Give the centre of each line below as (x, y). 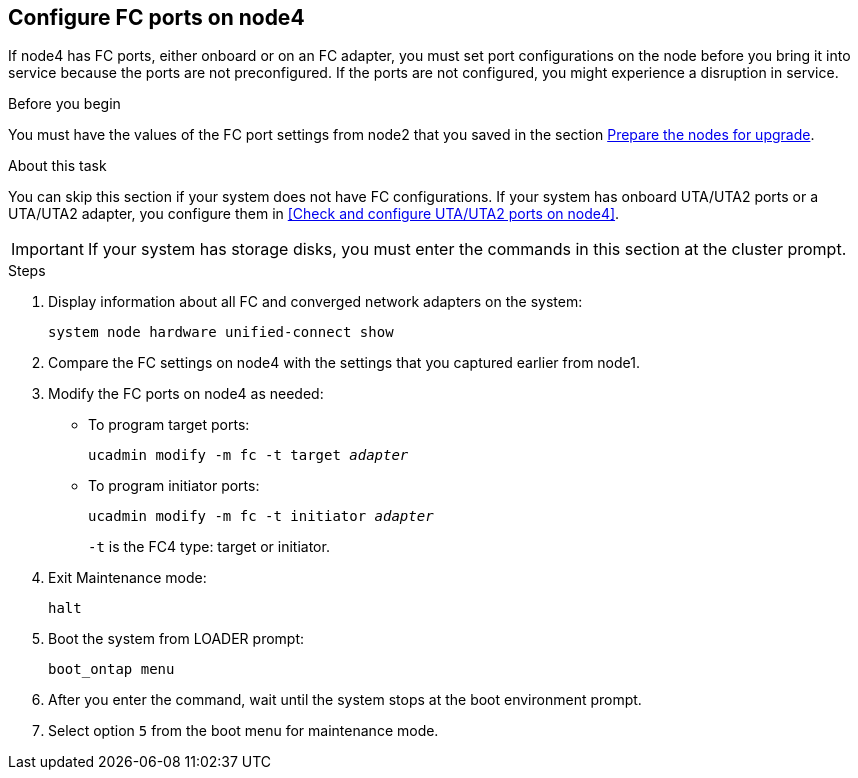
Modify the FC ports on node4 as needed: (186, 394)
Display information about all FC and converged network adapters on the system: (315, 302)
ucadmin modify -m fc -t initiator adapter (261, 516)
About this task (57, 166)
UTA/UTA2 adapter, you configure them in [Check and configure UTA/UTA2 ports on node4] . (314, 214)
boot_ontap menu (111, 669)
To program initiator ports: (174, 486)
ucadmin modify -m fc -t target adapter (248, 455)
